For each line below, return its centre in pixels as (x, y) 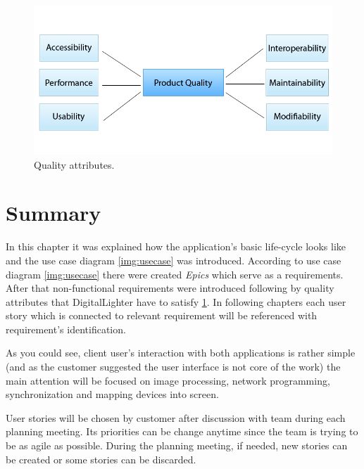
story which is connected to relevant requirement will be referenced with (162, 315)
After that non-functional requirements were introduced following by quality (170, 288)
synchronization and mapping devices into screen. (112, 394)
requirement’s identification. (66, 329)
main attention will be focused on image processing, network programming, (168, 380)
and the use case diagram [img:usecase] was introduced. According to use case (174, 260)
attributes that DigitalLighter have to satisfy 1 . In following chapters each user (176, 301)
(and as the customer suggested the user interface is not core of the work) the (173, 367)
